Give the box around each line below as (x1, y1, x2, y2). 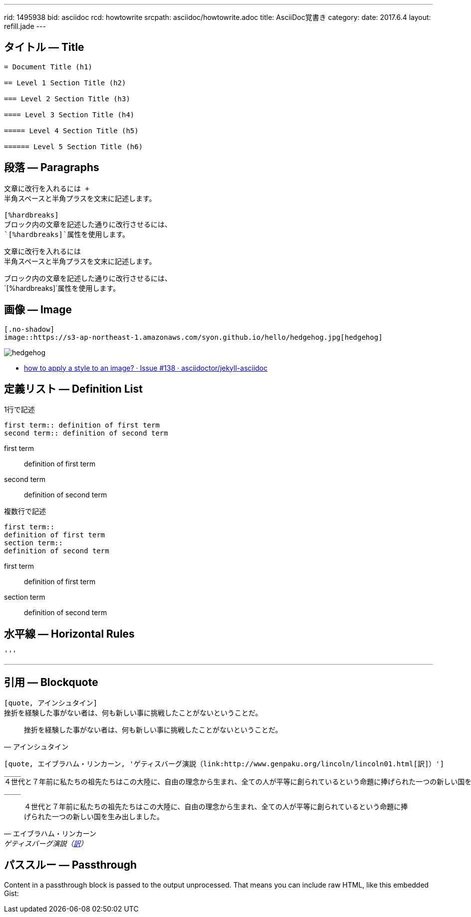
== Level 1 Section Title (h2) (4, 78, 126, 87)
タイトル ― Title (4, 41, 84, 54)
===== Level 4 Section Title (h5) (4, 126, 139, 135)
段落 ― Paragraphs (4, 161, 99, 174)
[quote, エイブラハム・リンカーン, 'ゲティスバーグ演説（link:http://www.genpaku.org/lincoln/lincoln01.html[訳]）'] (4, 760, 445, 768)
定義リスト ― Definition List (4, 382, 143, 395)
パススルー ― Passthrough (4, 859, 137, 872)
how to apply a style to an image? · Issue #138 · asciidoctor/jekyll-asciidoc (24, 363, 268, 372)
